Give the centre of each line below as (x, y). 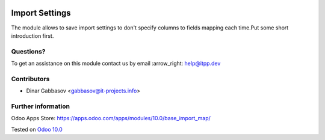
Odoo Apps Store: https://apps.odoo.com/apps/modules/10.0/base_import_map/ (111, 118)
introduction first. (32, 35)
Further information (41, 106)
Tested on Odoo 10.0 (37, 129)
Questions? (28, 51)
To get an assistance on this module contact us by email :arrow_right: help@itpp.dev (116, 64)
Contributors (30, 79)
